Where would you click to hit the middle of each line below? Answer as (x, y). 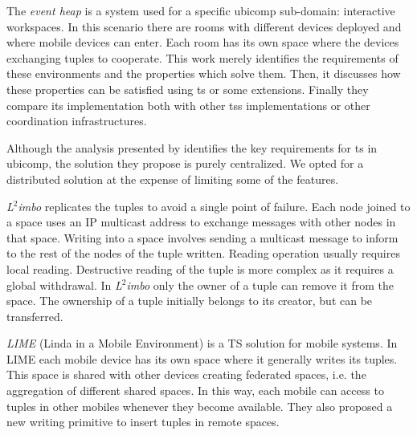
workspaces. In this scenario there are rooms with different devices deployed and (204, 26)
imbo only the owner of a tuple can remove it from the (260, 285)
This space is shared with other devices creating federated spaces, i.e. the (186, 374)
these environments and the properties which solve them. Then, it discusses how (204, 73)
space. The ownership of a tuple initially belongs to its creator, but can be (190, 301)
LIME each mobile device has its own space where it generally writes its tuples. (202, 358)
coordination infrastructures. (77, 121)
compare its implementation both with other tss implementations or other (188, 105)
